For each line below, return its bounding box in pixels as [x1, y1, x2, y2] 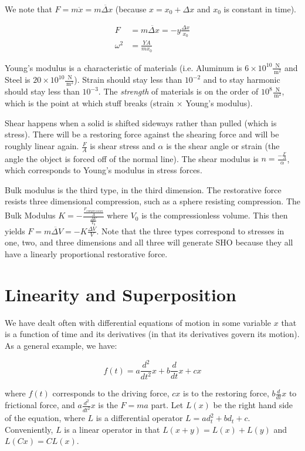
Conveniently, [5, 423, 53, 435]
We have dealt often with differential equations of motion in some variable [5, 316, 272, 328]
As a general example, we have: [5, 339, 117, 351]
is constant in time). [223, 3, 296, 15]
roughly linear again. [5, 140, 79, 152]
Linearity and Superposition [5, 282, 236, 306]
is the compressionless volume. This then [141, 209, 288, 221]
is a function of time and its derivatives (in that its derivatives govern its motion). [5, 328, 300, 340]
